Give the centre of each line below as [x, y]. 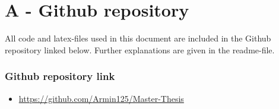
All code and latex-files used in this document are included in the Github [138, 38]
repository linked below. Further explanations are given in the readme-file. [140, 49]
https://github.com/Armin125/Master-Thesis [101, 98]
